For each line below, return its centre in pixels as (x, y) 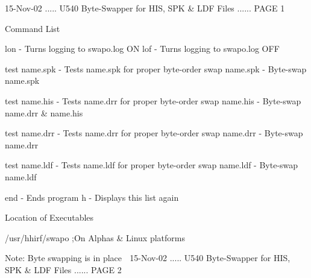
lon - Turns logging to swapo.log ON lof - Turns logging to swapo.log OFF (142, 49)
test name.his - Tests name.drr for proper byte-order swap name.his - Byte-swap (153, 100)
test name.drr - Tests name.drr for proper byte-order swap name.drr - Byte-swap (154, 133)
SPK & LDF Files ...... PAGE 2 (63, 269)
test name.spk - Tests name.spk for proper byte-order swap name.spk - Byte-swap (156, 68)
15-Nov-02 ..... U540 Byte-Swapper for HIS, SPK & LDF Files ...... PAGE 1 (145, 8)
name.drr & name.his (44, 112)
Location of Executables (49, 217)
